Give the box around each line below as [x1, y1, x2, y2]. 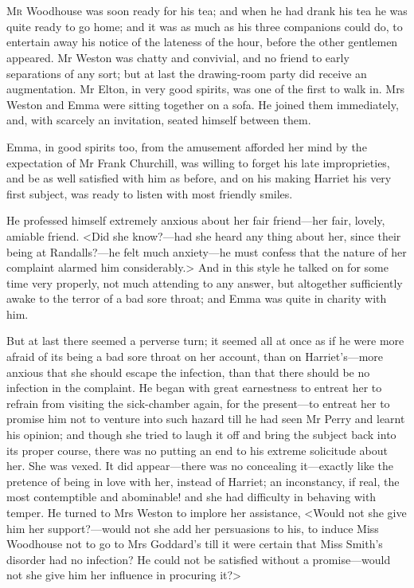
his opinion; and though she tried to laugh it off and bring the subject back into [6, 426, 396, 443]
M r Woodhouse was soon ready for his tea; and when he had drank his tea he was [6, 2, 408, 19]
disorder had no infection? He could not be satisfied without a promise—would [6, 551, 391, 567]
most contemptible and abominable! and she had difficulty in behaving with [6, 488, 377, 505]
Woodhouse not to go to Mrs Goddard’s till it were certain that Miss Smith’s [6, 535, 383, 552]
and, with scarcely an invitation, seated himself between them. [6, 112, 311, 128]
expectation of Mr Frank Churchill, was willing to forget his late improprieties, [6, 154, 390, 171]
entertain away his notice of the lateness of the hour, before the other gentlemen [6, 33, 398, 50]
